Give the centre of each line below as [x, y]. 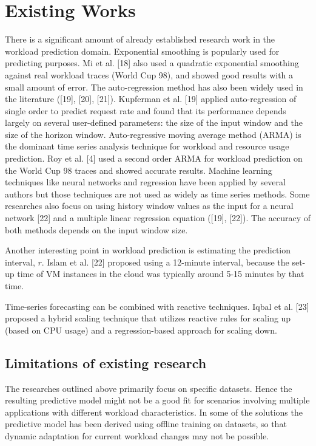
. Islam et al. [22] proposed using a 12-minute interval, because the [165, 262]
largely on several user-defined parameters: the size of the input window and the [154, 122]
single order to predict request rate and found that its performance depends [146, 110]
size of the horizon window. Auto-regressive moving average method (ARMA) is [153, 134]
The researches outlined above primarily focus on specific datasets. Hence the [149, 388]
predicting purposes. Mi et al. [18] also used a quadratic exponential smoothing [152, 63]
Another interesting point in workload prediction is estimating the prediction [148, 250]
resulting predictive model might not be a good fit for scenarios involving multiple [157, 400]
